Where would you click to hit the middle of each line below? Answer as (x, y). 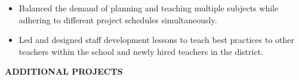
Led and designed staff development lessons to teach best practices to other (156, 40)
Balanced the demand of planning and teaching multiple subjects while (149, 8)
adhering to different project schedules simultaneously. (118, 19)
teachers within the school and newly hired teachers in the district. (141, 51)
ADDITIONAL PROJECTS (64, 71)
